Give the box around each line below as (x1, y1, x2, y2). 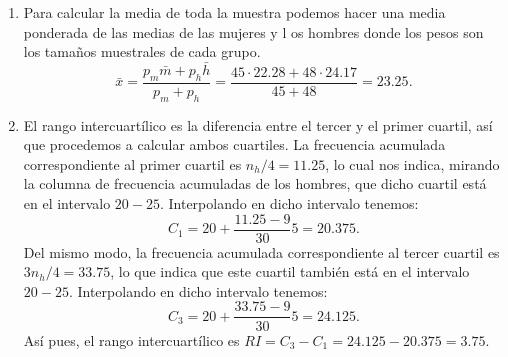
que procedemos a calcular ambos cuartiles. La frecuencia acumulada (23, 134, 446, 155)
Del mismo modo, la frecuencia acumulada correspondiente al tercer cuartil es (23, 241, 500, 262)
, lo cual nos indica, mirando (325, 153, 500, 174)
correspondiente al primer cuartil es (23, 153, 242, 174)
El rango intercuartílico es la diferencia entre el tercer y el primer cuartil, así (23, 114, 493, 135)
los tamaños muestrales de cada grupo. (23, 41, 261, 62)
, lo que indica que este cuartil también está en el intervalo (110, 261, 470, 282)
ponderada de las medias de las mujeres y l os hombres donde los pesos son (23, 21, 484, 42)
